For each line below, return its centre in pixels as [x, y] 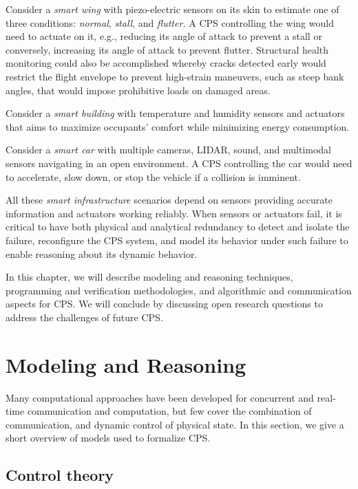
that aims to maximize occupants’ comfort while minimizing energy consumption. [178, 126]
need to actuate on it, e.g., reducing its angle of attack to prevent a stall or [164, 36]
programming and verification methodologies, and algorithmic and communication [179, 290]
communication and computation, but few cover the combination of [169, 411]
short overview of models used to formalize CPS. [108, 438]
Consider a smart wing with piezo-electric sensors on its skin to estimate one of [172, 9]
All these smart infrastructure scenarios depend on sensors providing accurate [169, 200]
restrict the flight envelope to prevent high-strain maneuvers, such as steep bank [175, 76]
